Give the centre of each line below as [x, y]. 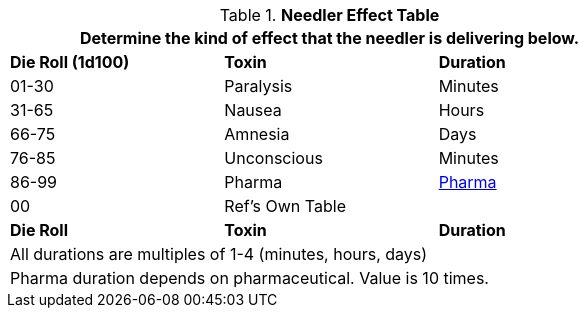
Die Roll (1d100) [70, 62]
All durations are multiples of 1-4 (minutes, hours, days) [219, 254]
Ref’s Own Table [285, 206]
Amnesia [257, 134]
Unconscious [273, 158]
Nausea [253, 110]
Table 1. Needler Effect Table [329, 15]
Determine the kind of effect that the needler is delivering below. [329, 38]
